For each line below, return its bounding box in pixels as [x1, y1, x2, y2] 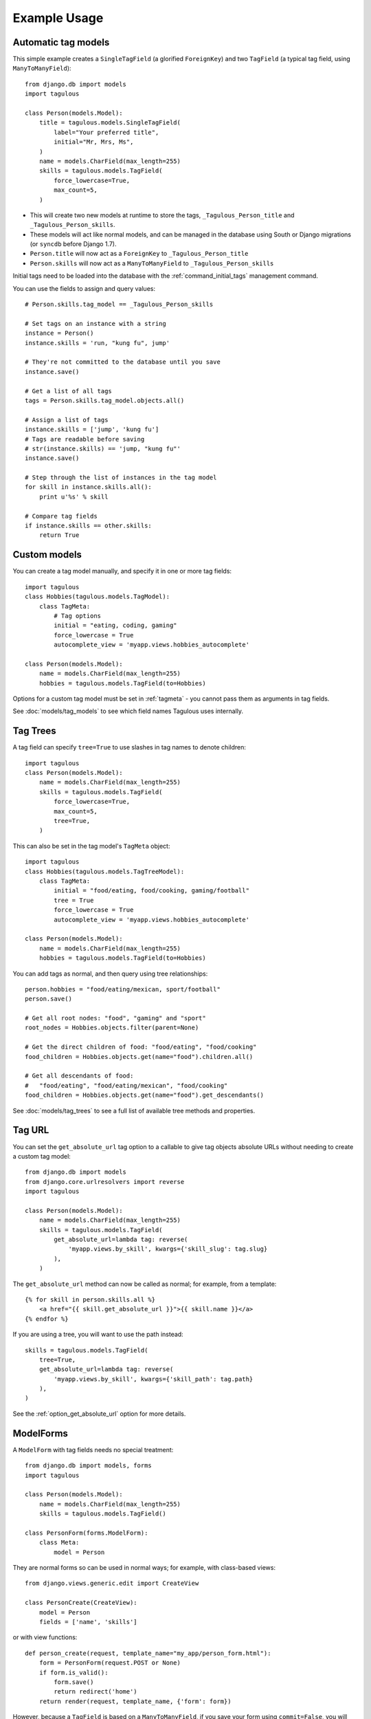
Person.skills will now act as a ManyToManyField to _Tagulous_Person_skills [30, 259, 274, 267]
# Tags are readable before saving [25, 435, 145, 443]
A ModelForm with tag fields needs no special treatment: [12, 1445, 174, 1454]
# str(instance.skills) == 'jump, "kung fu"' [25, 444, 181, 452]
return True [38, 532, 80, 539]
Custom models [12, 549, 82, 560]
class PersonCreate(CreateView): [25, 1599, 137, 1607]
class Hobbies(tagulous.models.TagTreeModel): [25, 867, 185, 875]
